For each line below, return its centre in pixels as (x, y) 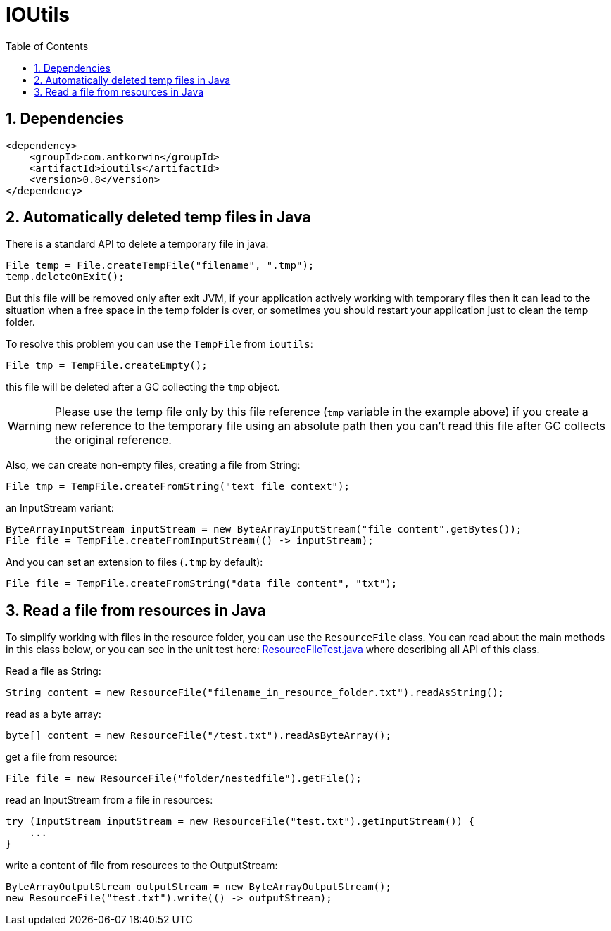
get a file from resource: (62, 757)
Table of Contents (47, 46)
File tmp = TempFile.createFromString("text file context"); (178, 487)
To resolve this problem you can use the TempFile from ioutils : (159, 344)
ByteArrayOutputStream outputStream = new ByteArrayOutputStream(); (199, 887)
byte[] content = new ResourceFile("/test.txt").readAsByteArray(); (199, 736)
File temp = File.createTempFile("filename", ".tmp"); (160, 266)
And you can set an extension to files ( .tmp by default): (134, 562)
